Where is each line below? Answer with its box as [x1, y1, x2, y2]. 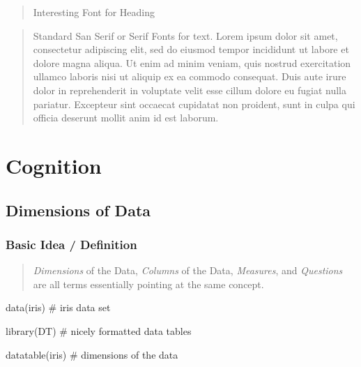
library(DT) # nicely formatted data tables [6, 323, 192, 338]
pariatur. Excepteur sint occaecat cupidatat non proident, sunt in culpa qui [33, 96, 355, 111]
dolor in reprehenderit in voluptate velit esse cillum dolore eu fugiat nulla [33, 82, 346, 97]
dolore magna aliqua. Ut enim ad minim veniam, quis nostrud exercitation [33, 55, 351, 70]
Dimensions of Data [6, 199, 151, 220]
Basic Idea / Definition [6, 235, 137, 253]
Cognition [6, 151, 102, 179]
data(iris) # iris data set [6, 300, 111, 315]
